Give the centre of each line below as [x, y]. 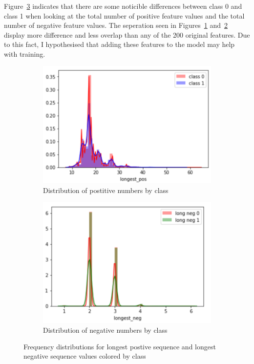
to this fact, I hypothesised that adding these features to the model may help [119, 44]
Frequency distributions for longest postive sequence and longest [120, 346]
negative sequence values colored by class [85, 356]
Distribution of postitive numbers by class [106, 190]
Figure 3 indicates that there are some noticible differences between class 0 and [123, 6]
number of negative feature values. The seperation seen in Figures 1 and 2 [116, 25]
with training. [25, 54]
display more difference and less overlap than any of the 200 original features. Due [127, 34]
